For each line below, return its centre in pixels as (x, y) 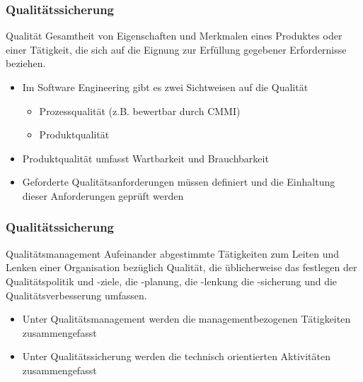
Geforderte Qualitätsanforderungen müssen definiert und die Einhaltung (179, 182)
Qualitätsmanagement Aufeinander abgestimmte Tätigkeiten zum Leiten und (173, 253)
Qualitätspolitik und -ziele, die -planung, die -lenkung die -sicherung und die (172, 281)
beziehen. (26, 63)
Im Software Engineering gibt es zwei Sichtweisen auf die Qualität (165, 87)
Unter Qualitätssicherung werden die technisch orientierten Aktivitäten (177, 356)
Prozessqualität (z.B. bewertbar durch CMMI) (140, 111)
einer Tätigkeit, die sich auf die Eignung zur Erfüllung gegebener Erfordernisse (176, 49)
